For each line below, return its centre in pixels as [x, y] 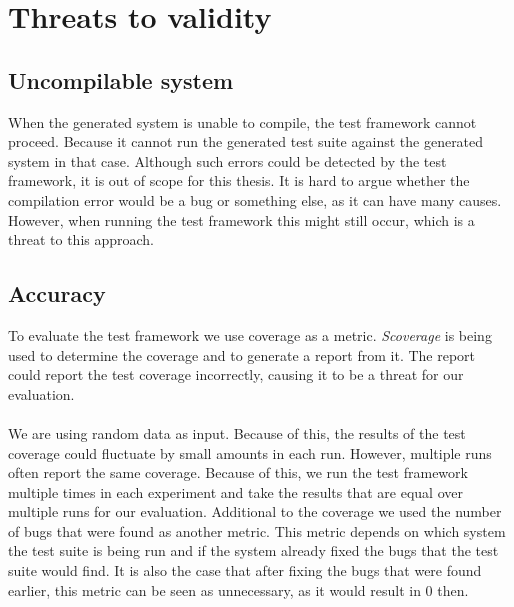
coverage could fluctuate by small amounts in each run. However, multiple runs [250, 452]
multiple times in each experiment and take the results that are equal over [235, 491]
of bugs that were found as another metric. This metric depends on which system [257, 530]
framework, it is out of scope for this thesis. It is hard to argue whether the [239, 180]
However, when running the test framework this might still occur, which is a [241, 219]
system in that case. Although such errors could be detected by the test [227, 160]
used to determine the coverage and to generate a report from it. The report [242, 354]
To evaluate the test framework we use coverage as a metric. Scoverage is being [250, 334]
